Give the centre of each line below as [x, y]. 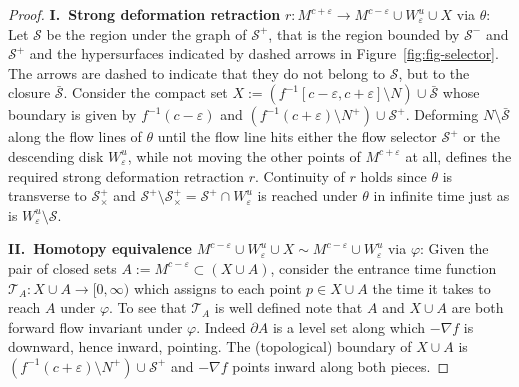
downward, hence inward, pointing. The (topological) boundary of [210, 346]
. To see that [148, 307]
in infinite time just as [441, 195]
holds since [393, 175]
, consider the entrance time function [383, 267]
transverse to [47, 195]
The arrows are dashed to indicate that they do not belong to [197, 72]
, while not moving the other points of [244, 155]
